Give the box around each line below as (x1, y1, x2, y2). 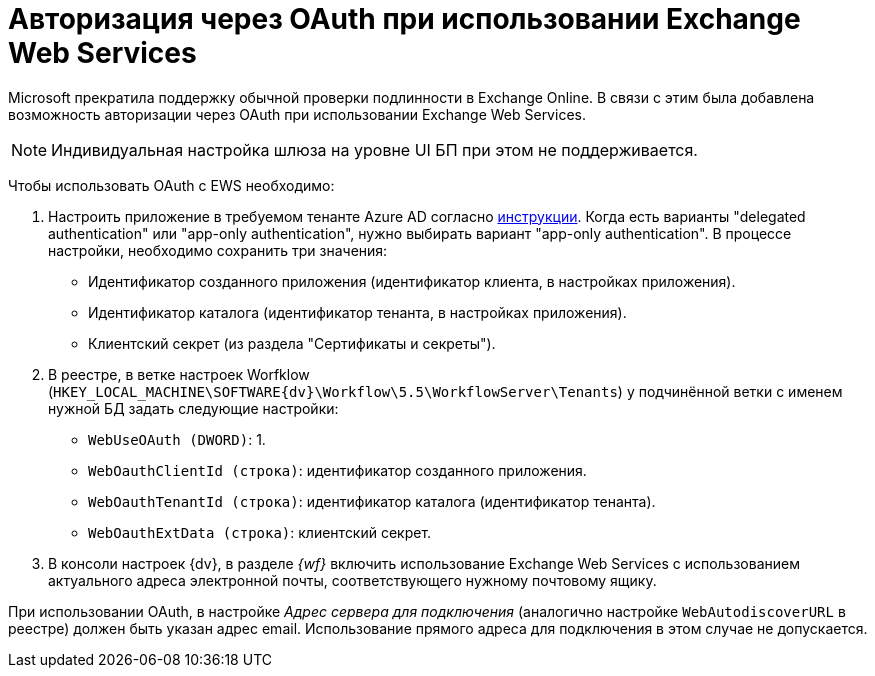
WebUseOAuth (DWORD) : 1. (88, 430, 266, 448)
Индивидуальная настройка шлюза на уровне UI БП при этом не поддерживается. (51, 139, 698, 160)
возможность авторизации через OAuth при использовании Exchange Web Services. (8, 105, 586, 123)
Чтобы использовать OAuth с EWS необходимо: (8, 176, 335, 194)
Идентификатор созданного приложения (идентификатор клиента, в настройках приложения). (88, 272, 736, 290)
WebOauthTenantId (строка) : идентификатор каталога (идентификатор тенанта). (88, 492, 656, 510)
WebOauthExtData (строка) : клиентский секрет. (88, 523, 432, 541)
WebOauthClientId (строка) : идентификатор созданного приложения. (88, 461, 587, 479)
